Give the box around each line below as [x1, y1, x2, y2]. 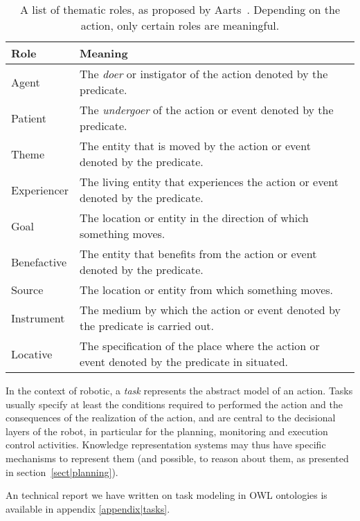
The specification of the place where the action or [80, 338, 320, 354]
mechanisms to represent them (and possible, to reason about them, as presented [6, 450, 349, 465]
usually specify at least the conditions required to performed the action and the [6, 396, 343, 411]
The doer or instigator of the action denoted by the [80, 66, 328, 82]
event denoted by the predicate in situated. [80, 354, 289, 369]
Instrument [11, 309, 65, 326]
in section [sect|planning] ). [6, 464, 118, 479]
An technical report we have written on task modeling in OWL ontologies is [6, 488, 327, 502]
